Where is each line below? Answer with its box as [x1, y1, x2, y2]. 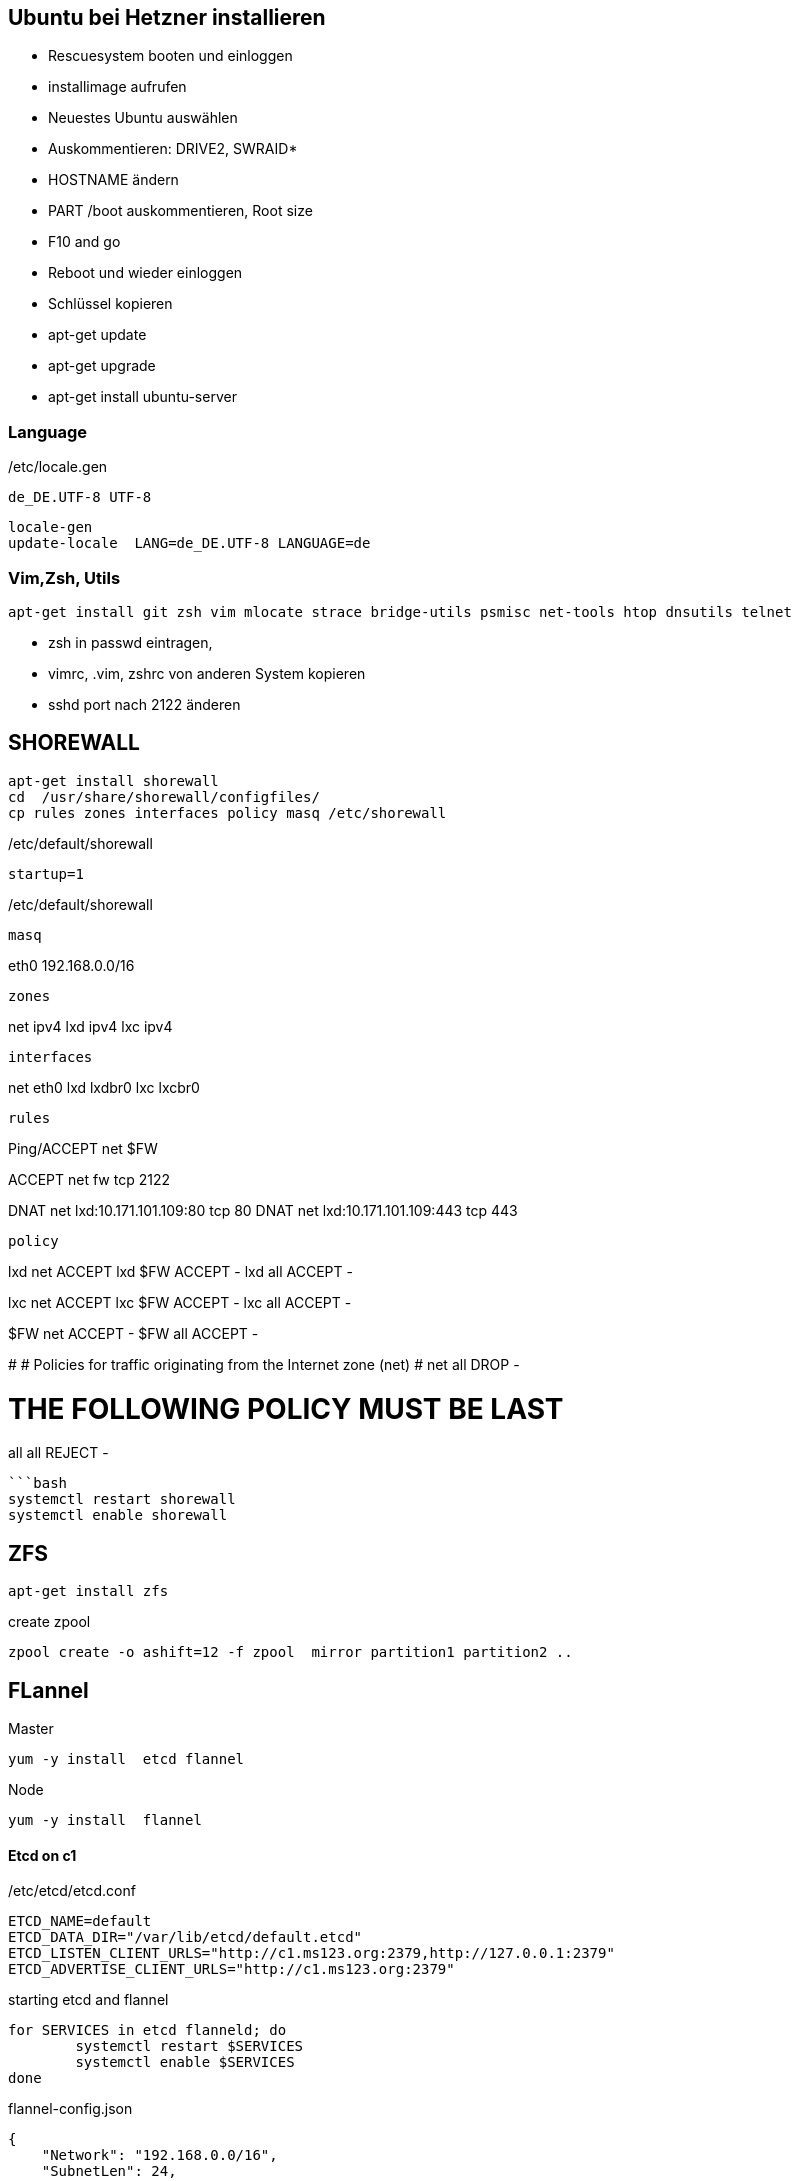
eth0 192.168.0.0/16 [8, 956, 135, 974]
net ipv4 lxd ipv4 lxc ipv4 [8, 1017, 173, 1035]
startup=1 [8, 865, 84, 882]
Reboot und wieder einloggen [48, 264, 243, 282]
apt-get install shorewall [8, 772, 219, 789]
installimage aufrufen [48, 78, 187, 96]
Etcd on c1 [8, 1846, 77, 1864]
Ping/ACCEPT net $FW [8, 1139, 158, 1157]
